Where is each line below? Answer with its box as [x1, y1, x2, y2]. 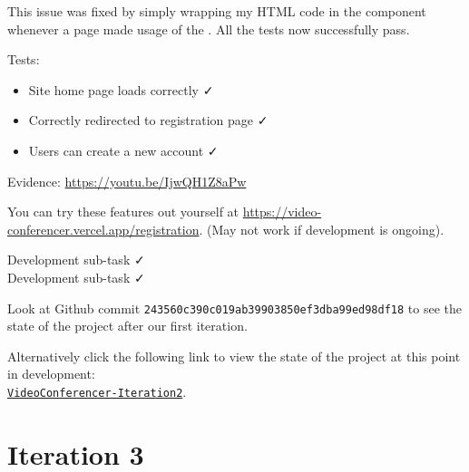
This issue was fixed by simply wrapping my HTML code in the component [7, 2, 426, 20]
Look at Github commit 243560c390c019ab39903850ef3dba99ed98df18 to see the [7, 298, 462, 317]
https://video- [242, 202, 322, 221]
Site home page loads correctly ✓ [28, 80, 214, 99]
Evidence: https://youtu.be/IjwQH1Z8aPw [7, 171, 247, 190]
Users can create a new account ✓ [28, 140, 219, 159]
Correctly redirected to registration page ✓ [28, 111, 269, 130]
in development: [7, 364, 95, 383]
